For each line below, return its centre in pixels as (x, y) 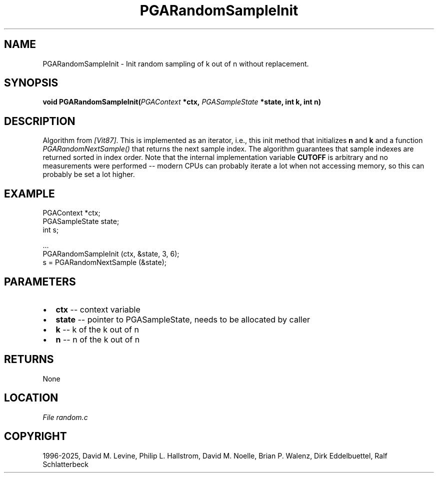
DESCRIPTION (40, 121)
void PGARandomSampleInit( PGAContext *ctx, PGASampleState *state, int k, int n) (182, 102)
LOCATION (31, 398)
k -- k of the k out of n (97, 329)
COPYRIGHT (35, 436)
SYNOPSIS (31, 83)
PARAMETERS (40, 281)
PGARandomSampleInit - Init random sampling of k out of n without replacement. (176, 63)
